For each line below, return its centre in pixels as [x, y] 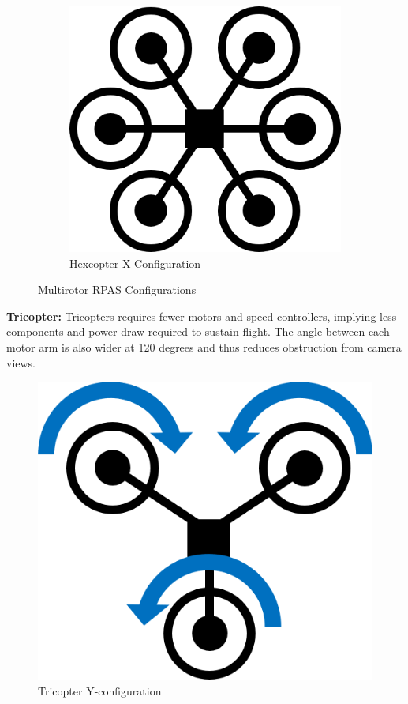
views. [21, 362]
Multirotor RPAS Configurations [117, 290]
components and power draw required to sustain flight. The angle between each [198, 331]
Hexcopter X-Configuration [135, 263]
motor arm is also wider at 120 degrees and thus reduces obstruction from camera [204, 346]
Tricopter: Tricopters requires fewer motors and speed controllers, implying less [202, 316]
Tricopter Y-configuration [100, 690]
